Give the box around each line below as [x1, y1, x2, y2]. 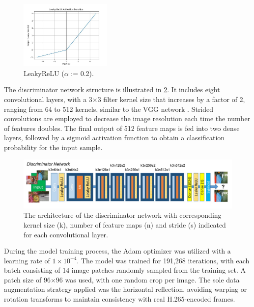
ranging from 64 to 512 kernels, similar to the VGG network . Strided [4, 103, 214, 114]
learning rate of [4, 255, 50, 265]
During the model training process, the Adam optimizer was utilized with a [4, 246, 231, 256]
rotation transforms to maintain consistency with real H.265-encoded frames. [4, 294, 235, 304]
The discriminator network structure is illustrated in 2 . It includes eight [4, 84, 220, 95]
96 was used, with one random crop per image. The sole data [56, 274, 240, 284]
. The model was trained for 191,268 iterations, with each [77, 255, 250, 265]
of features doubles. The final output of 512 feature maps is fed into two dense [4, 123, 240, 133]
